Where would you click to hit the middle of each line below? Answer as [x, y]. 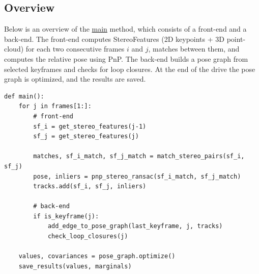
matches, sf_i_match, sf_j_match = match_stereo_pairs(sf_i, [139, 156]
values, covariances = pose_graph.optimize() [97, 256]
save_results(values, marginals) [75, 266]
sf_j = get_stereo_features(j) [86, 136]
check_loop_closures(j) [88, 236]
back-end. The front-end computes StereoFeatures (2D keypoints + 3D [114, 39]
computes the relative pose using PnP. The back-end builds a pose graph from [126, 58]
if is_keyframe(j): [66, 216]
